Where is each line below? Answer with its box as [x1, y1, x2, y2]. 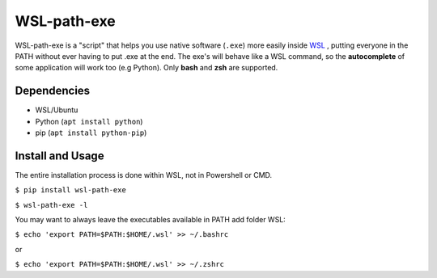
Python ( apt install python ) [35, 116, 143, 126]
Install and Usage [15, 149, 104, 162]
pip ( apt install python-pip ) [35, 128, 147, 137]
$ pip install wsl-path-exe [15, 186, 127, 195]
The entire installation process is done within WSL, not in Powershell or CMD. [15, 170, 273, 179]
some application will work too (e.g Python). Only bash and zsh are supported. [15, 63, 278, 73]
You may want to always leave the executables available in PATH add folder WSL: [15, 215, 286, 225]
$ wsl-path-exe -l [15, 200, 88, 209]
